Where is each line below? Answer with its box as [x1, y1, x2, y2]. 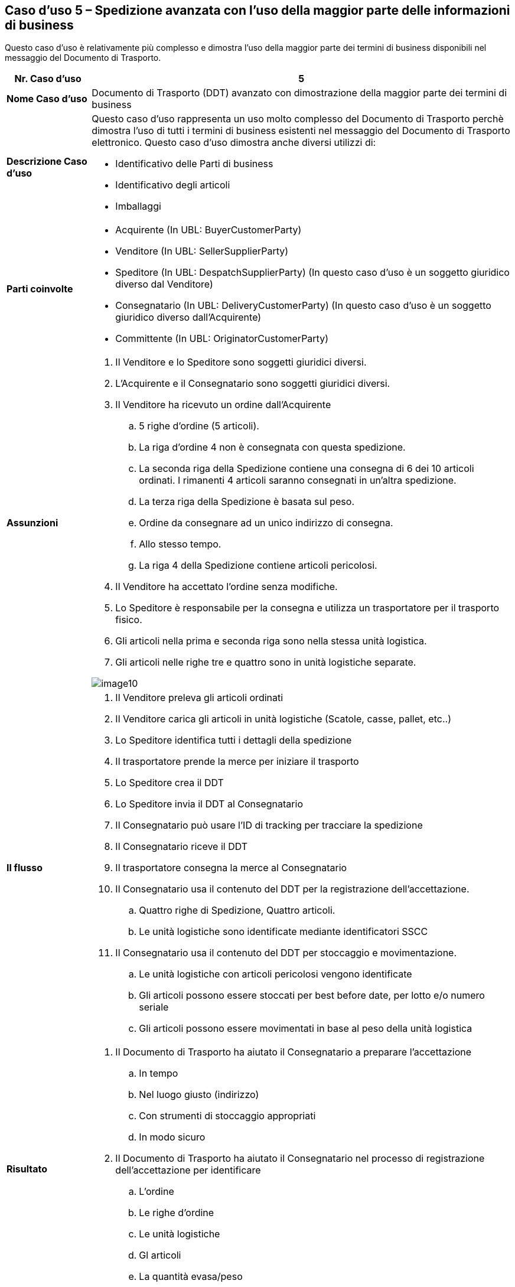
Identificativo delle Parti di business [115, 158, 273, 170]
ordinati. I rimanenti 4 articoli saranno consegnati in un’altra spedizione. [139, 474, 457, 487]
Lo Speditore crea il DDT [115, 777, 224, 789]
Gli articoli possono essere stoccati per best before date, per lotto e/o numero [139, 989, 485, 1002]
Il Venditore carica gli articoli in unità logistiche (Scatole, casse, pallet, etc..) [115, 713, 451, 725]
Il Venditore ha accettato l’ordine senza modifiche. [115, 581, 338, 593]
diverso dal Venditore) [115, 278, 213, 291]
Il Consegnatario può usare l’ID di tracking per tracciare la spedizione [115, 819, 423, 832]
